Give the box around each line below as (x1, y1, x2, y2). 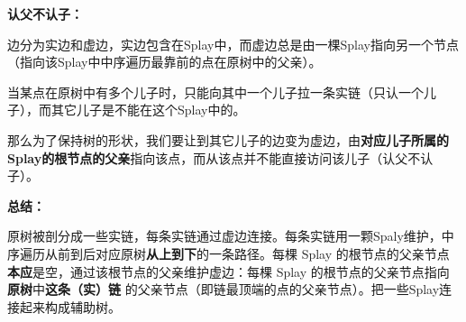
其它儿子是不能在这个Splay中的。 (50, 100, 246, 119)
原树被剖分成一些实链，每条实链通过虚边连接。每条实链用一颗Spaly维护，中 (7, 226, 454, 245)
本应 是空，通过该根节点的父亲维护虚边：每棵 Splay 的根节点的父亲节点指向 (7, 262, 450, 281)
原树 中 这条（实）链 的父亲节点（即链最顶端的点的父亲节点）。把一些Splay (7, 280, 440, 299)
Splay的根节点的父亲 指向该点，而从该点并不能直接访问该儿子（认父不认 (7, 148, 434, 167)
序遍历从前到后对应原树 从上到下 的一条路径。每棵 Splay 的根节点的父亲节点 (7, 244, 450, 262)
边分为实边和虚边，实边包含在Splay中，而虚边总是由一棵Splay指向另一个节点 (7, 34, 459, 53)
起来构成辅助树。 (19, 297, 121, 316)
